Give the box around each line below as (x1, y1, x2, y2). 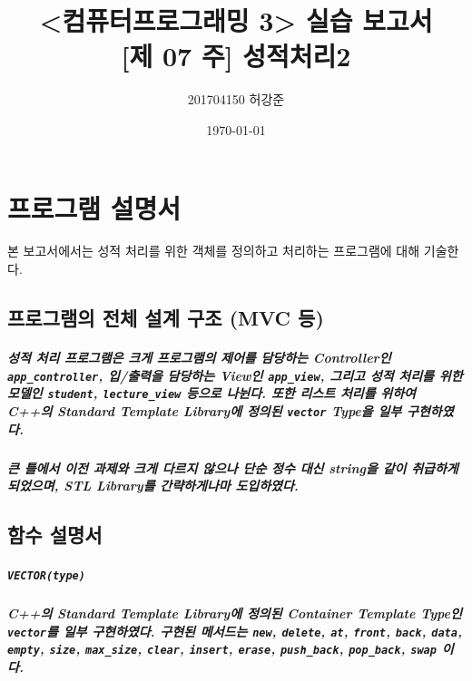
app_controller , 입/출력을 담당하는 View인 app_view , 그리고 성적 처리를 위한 (7, 365, 463, 384)
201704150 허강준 (187, 90, 285, 109)
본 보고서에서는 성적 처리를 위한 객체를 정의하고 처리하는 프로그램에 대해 (7, 241, 420, 260)
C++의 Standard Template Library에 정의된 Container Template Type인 (7, 604, 462, 623)
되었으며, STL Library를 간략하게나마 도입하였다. (7, 476, 299, 495)
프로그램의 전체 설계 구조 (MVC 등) (7, 304, 324, 332)
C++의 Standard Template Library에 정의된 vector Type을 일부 (7, 401, 402, 420)
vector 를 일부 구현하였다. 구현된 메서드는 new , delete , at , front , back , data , (7, 621, 462, 640)
